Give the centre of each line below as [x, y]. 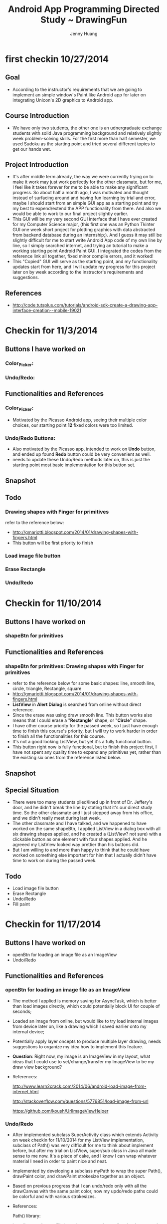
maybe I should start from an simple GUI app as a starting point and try [85, 203]
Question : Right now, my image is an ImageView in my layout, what [81, 1056]
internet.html [25, 1091]
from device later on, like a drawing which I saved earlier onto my [80, 1026]
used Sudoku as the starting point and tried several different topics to [84, 144]
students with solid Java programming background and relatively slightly [87, 133]
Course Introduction [37, 116]
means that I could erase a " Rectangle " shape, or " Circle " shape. [80, 720]
